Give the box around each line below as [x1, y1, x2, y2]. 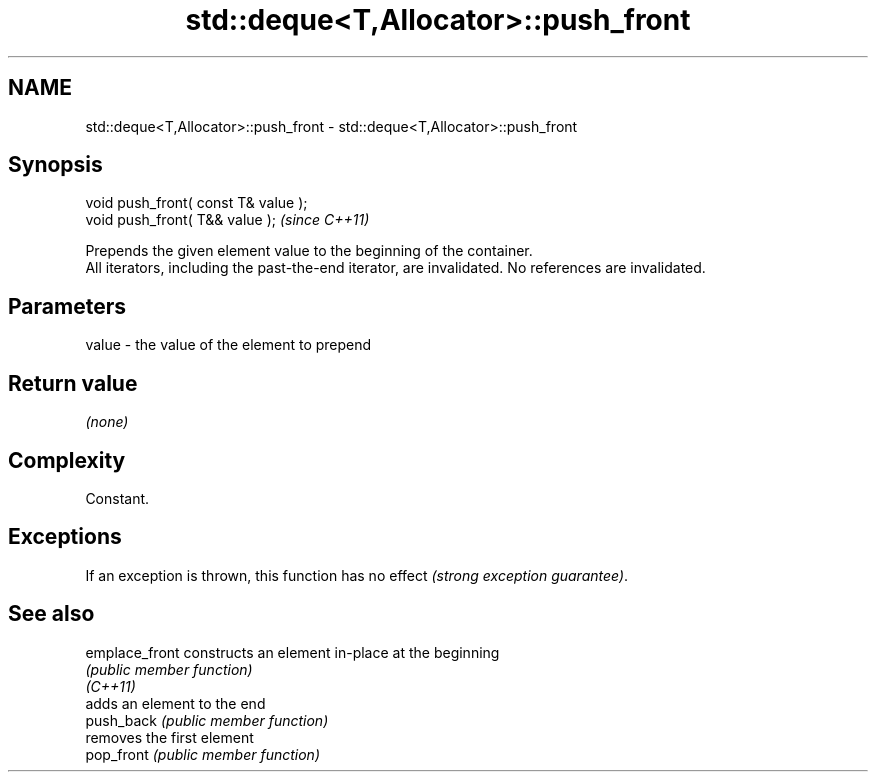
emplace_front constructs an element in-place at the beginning [85, 643, 500, 661]
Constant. [85, 489, 150, 507]
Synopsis [8, 152, 103, 178]
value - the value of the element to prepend [85, 336, 372, 354]
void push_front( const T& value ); [85, 194, 308, 212]
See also [8, 601, 95, 627]
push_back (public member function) [85, 711, 329, 729]
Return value [8, 370, 138, 396]
